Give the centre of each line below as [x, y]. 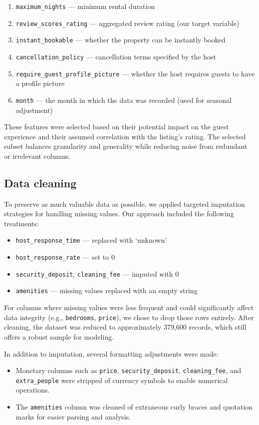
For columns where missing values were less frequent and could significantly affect [129, 307]
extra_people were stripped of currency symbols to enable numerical [122, 380]
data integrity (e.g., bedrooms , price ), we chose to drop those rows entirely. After [129, 317]
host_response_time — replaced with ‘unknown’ [91, 240]
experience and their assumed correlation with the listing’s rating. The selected [125, 136]
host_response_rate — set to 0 [65, 257]
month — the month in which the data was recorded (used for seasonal [124, 100]
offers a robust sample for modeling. [59, 336]
